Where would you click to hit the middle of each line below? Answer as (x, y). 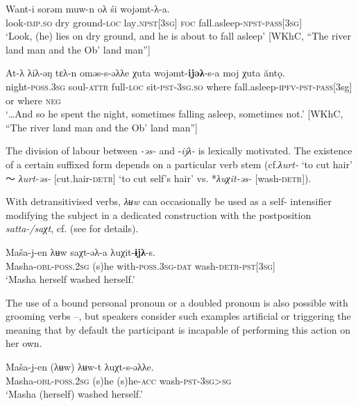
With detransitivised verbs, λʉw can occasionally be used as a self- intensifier (169, 201)
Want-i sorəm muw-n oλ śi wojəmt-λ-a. (88, 8)
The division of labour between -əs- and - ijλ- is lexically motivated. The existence (179, 151)
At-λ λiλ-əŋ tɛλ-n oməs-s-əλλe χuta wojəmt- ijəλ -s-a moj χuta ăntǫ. (145, 73)
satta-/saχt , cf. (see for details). (72, 228)
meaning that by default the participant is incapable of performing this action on (178, 329)
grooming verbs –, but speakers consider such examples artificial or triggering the (178, 316)
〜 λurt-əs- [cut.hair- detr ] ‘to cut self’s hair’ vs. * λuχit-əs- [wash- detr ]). (159, 178)
